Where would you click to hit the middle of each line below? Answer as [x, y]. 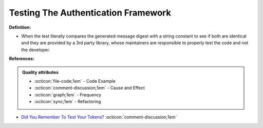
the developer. [36, 50]
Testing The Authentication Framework [90, 13]
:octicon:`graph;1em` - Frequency [68, 94]
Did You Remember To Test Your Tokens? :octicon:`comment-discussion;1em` [99, 117]
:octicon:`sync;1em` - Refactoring [68, 102]
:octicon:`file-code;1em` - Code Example [75, 81]
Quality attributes [40, 72]
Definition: [20, 27]
